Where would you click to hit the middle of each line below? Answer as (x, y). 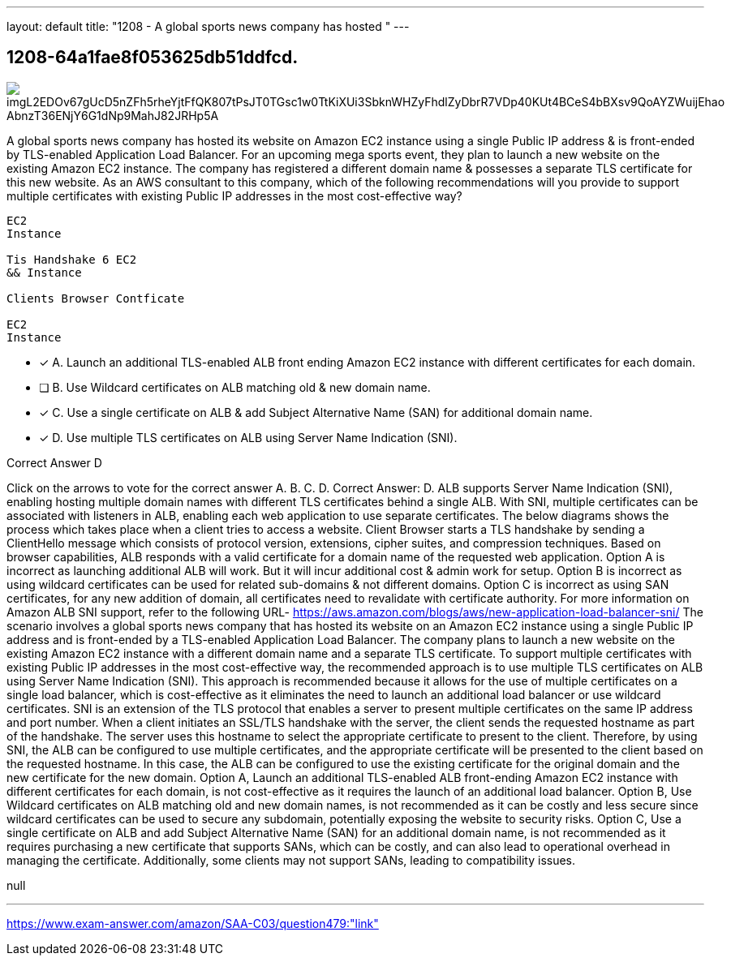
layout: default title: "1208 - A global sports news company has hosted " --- (208, 26)
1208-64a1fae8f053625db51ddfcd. (153, 58)
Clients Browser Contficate (96, 298)
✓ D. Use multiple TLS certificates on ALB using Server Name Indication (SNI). (248, 437)
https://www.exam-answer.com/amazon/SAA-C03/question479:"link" (193, 923)
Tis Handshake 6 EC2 (72, 259)
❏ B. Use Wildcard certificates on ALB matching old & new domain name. (235, 387)
